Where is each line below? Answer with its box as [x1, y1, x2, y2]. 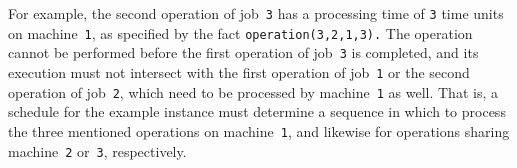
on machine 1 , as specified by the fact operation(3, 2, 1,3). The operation [8, 22, 473, 43]
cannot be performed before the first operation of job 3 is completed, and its [8, 42, 479, 63]
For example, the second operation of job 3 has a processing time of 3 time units [8, 3, 504, 23]
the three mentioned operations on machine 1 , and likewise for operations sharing [8, 120, 510, 141]
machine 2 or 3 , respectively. [8, 140, 187, 161]
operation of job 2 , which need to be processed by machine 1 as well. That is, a [8, 81, 498, 102]
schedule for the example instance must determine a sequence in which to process [8, 101, 506, 122]
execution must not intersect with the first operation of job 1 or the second [8, 61, 470, 82]
